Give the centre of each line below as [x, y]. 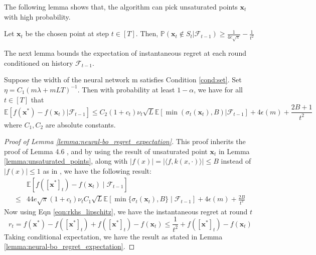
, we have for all [218, 89]
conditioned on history [39, 62]
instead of [236, 161]
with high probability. [37, 16]
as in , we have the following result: [97, 170]
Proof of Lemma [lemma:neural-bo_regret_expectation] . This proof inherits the [125, 141]
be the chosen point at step [67, 33]
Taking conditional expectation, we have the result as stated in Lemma [113, 236]
